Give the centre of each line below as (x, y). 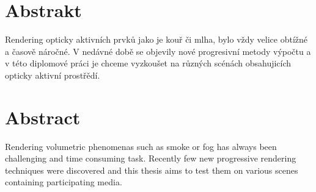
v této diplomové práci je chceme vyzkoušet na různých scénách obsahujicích (148, 63)
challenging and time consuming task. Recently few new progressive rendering (151, 158)
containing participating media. (64, 182)
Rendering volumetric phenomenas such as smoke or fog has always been (141, 146)
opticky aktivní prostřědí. (53, 75)
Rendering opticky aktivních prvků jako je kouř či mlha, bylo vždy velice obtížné (156, 39)
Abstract (43, 117)
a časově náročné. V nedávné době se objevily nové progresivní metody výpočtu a (158, 51)
